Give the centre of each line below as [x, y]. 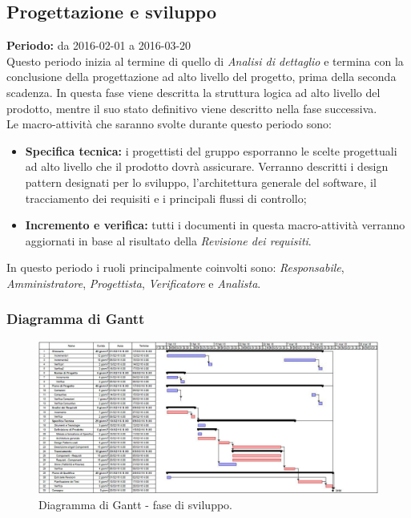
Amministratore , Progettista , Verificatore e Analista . [134, 283]
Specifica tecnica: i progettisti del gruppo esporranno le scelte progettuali [211, 150]
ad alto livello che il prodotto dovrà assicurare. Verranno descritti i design [207, 166]
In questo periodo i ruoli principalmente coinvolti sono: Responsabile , [175, 267]
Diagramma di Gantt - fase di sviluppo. [136, 504]
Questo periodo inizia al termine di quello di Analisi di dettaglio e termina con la [205, 61]
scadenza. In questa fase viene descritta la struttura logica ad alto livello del [193, 92]
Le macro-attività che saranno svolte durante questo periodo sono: [169, 124]
